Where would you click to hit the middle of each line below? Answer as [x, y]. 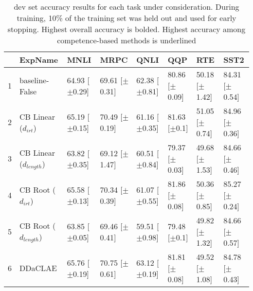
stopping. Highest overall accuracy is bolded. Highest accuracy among [126, 29]
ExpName [39, 60]
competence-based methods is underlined [126, 40]
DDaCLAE [38, 268]
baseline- [34, 80]
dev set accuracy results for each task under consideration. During [126, 7]
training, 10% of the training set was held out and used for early [126, 18]
